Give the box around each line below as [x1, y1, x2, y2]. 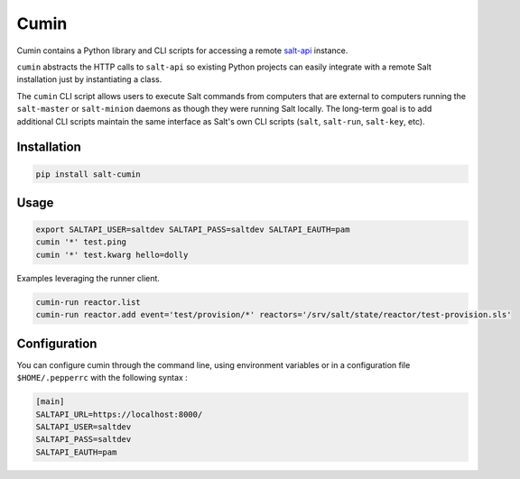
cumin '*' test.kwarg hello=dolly [35, 249, 189, 260]
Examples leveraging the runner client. [16, 272, 160, 283]
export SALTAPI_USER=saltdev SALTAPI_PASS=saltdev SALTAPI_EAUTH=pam [35, 225, 350, 235]
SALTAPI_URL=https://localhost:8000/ [35, 409, 203, 419]
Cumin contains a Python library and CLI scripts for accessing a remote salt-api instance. [16, 45, 348, 56]
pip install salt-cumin [35, 169, 142, 180]
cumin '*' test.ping [35, 237, 126, 247]
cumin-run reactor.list [35, 297, 142, 307]
